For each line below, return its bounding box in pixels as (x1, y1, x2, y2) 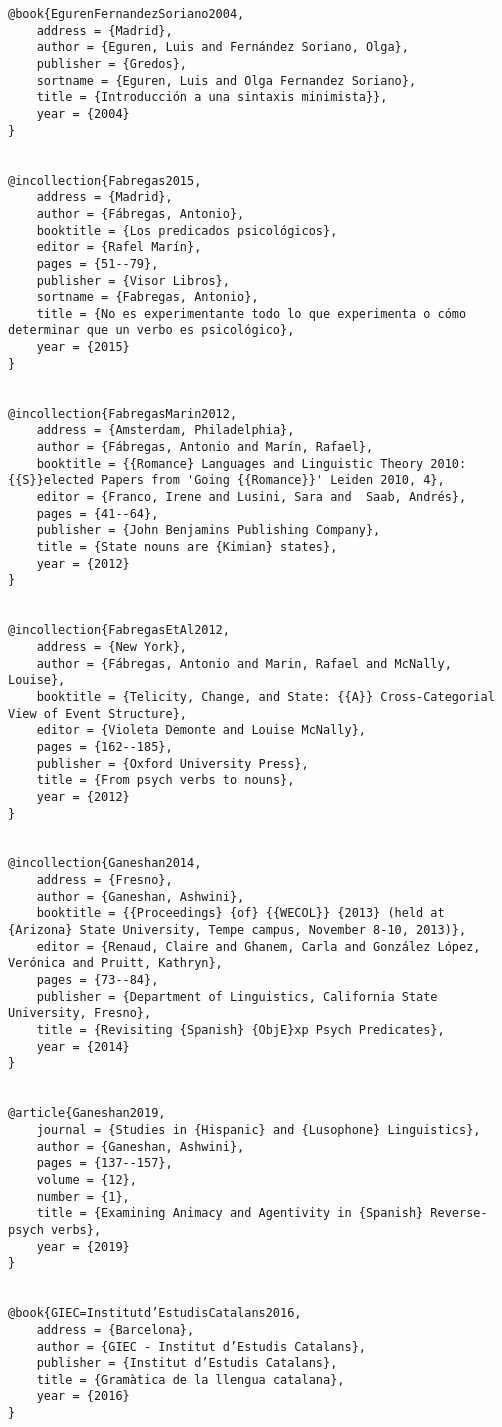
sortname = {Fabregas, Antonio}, (36, 290, 259, 305)
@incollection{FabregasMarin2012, (8, 406, 238, 421)
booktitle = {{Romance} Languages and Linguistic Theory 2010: (36, 456, 467, 471)
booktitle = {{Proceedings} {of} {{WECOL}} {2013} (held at (36, 906, 445, 921)
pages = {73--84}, (36, 973, 159, 988)
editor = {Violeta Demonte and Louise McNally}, (36, 723, 366, 738)
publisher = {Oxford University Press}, (36, 756, 309, 771)
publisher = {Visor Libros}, (36, 273, 230, 288)
